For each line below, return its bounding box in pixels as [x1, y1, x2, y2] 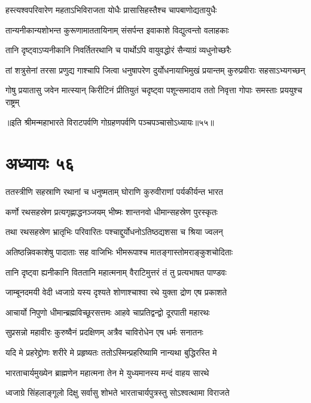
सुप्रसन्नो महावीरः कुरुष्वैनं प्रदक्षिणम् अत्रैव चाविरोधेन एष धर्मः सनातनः [5, 326, 203, 338]
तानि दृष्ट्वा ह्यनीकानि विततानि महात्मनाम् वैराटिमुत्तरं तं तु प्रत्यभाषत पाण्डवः [5, 265, 227, 278]
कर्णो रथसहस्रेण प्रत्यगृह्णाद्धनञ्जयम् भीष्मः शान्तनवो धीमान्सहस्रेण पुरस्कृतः [5, 205, 218, 218]
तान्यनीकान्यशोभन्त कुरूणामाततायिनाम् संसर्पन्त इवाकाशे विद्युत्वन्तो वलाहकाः [5, 23, 229, 36]
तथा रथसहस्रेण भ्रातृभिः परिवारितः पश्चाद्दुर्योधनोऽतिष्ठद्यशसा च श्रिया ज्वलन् [5, 225, 223, 238]
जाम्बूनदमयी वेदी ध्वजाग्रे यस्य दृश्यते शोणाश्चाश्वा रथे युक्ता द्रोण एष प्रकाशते [5, 286, 227, 298]
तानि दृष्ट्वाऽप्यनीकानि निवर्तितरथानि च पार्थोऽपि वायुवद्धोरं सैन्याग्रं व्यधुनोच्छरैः [5, 44, 231, 56]
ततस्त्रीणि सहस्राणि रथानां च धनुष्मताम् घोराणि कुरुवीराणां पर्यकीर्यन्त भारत [5, 185, 223, 198]
